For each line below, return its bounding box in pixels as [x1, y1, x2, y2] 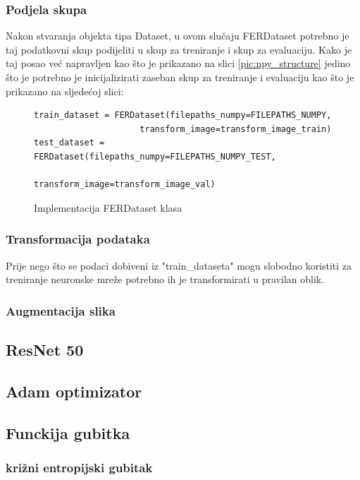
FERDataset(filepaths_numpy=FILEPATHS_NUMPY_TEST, [34, 151, 276, 162]
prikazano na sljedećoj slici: [6, 83, 124, 98]
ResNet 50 [6, 338, 84, 360]
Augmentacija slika [6, 301, 116, 319]
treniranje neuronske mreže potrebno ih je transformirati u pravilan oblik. [6, 272, 325, 287]
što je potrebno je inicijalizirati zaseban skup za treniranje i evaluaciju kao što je [6, 70, 354, 84]
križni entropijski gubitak [6, 458, 153, 476]
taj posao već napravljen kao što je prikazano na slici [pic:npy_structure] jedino [6, 56, 351, 71]
